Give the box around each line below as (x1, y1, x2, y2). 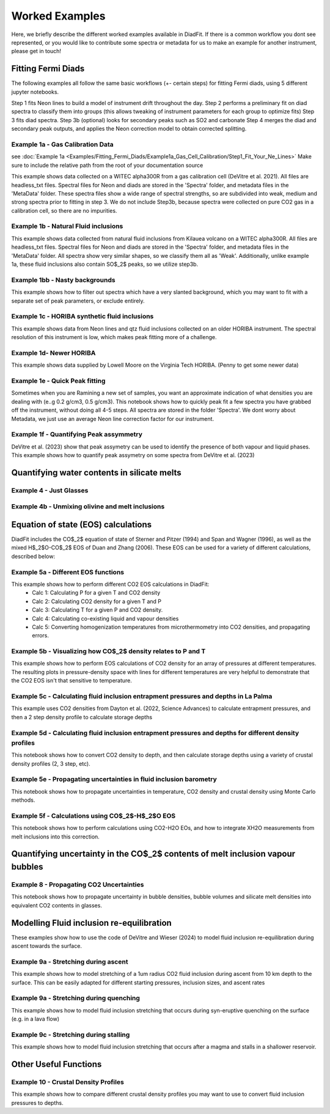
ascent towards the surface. (11, 942, 82, 950)
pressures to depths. (11, 1099, 64, 1106)
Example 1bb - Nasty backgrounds (11, 276, 116, 284)
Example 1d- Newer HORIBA (11, 348, 96, 357)
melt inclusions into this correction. (11, 833, 100, 840)
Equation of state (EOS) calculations (11, 519, 152, 530)
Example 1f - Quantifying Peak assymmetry (11, 430, 143, 439)
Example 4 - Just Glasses (11, 486, 89, 494)
